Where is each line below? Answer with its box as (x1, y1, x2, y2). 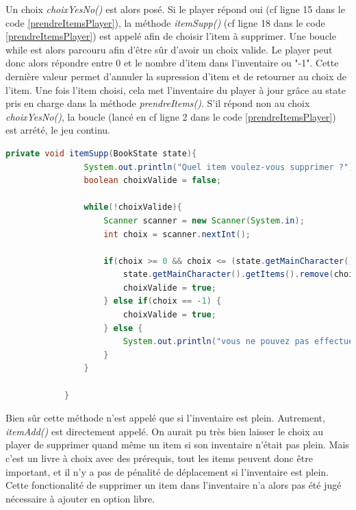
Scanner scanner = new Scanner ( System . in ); (103, 215, 305, 226)
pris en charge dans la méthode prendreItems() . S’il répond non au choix (5, 96, 310, 110)
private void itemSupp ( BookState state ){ (5, 148, 197, 158)
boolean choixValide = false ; (84, 175, 222, 186)
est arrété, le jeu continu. (5, 123, 110, 137)
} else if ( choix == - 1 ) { (103, 296, 222, 306)
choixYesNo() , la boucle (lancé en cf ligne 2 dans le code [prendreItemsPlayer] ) (5, 109, 336, 123)
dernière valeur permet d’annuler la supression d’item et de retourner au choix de (5, 69, 346, 83)
